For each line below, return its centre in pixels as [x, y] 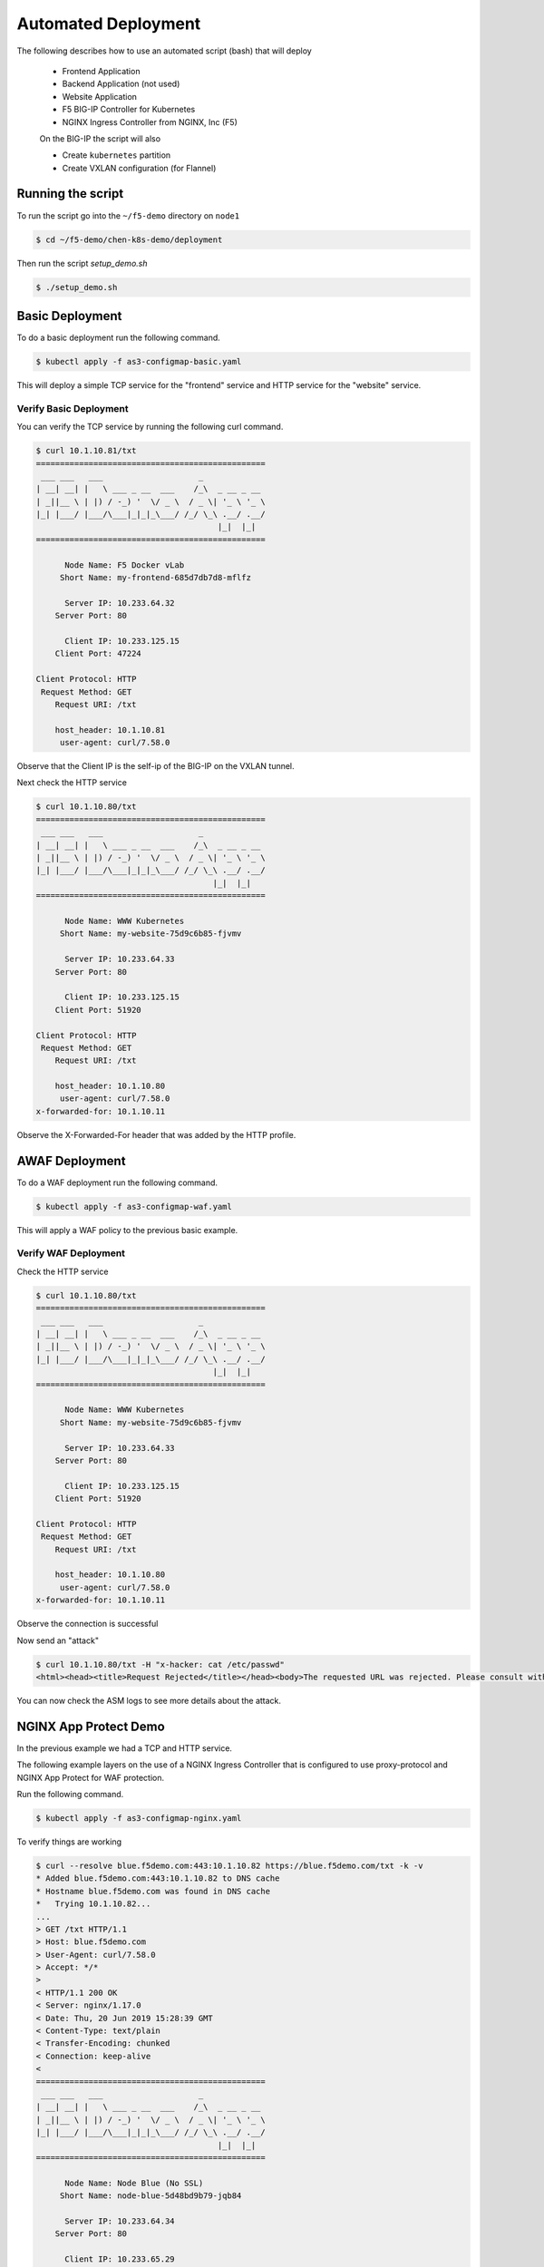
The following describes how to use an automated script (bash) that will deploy [164, 51]
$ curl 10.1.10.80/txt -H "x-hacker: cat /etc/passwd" [160, 1664]
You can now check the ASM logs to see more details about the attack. [149, 1700]
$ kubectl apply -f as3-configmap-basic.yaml [139, 362]
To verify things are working [69, 1842]
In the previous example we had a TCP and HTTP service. [125, 1748]
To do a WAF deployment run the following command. [117, 1182]
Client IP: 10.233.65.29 [120, 2259]
